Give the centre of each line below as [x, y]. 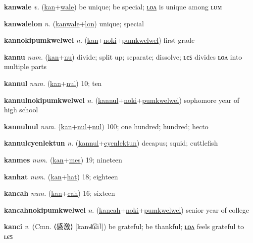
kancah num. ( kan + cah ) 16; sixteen [60, 193]
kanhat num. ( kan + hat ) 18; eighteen [61, 176]
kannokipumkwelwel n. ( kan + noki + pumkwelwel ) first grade [99, 40]
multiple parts [25, 66]
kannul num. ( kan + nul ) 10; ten [53, 83]
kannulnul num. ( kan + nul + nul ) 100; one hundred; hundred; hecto [106, 126]
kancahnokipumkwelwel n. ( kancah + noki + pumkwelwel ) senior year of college [126, 209]
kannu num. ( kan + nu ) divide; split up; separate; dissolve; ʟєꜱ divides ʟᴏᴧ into [123, 56]
